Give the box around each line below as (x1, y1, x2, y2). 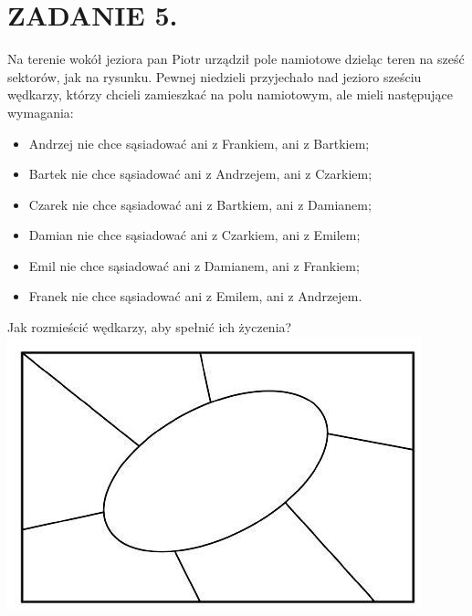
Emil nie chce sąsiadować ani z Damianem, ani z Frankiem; (28, 256, 360, 275)
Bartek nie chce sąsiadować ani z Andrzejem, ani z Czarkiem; (28, 164, 372, 183)
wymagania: (7, 102, 74, 121)
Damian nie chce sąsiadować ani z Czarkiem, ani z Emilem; (28, 225, 361, 245)
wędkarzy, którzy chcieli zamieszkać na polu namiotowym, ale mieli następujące (7, 85, 453, 104)
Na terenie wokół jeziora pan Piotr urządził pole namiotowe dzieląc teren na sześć (7, 49, 465, 68)
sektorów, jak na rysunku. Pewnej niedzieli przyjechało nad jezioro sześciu (7, 67, 422, 86)
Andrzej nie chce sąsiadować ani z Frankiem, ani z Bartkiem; (28, 133, 370, 152)
